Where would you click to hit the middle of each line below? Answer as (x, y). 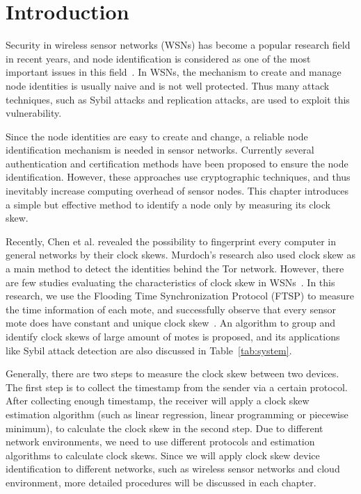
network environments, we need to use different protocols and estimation (160, 442)
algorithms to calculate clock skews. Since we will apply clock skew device (163, 455)
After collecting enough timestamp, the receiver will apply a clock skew (158, 401)
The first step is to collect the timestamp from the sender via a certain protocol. (177, 387)
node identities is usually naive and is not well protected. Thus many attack (168, 85)
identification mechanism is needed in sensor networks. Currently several (160, 150)
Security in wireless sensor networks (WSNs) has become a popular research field (178, 45)
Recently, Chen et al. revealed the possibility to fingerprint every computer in (171, 241)
